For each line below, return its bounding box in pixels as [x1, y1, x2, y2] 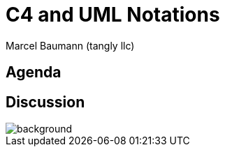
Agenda [6, 63, 61, 82]
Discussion [6, 93, 85, 111]
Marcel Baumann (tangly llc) [6, 39, 135, 52]
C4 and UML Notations [6, 3, 220, 26]
